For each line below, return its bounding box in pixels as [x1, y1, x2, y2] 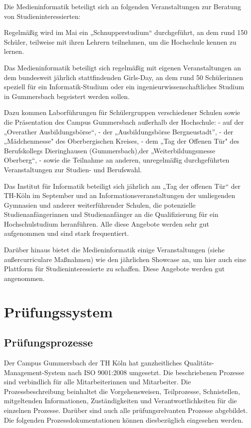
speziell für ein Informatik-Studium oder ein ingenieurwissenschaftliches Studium [4, 82, 244, 92]
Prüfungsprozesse [4, 335, 93, 350]
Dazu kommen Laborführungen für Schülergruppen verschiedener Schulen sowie [4, 107, 240, 117]
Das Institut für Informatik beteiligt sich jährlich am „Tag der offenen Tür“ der [4, 181, 241, 191]
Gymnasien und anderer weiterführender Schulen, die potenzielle [4, 199, 196, 210]
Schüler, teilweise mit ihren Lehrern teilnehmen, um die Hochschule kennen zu [4, 36, 236, 47]
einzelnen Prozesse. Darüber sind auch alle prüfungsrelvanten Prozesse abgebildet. [4, 405, 248, 415]
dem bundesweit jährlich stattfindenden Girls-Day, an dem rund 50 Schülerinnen [4, 72, 243, 82]
